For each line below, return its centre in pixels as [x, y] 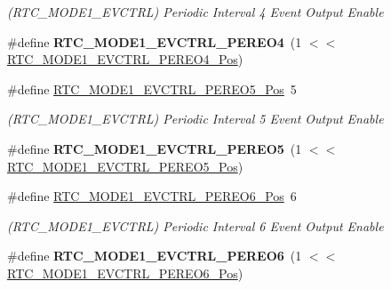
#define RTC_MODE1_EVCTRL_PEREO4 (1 [155, 41]
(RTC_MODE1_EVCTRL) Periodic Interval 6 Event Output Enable [195, 225]
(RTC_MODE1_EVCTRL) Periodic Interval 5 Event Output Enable [195, 119]
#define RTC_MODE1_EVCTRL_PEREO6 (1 [155, 256]
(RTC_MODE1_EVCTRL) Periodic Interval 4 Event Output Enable [195, 12]
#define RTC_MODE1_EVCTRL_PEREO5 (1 [155, 148]
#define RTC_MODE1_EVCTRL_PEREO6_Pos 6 [152, 196]
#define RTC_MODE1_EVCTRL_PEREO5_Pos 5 [152, 88]
